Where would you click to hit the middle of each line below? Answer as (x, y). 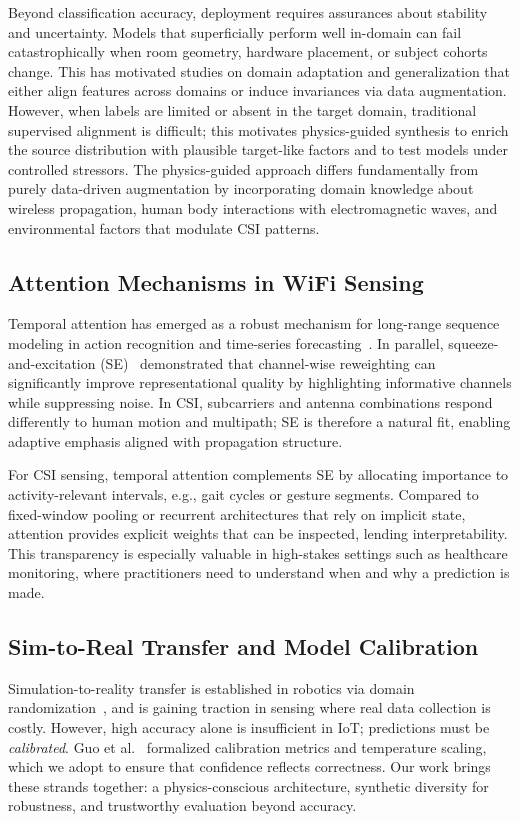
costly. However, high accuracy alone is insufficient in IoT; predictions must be (249, 727)
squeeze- (473, 342)
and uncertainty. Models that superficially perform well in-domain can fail (235, 31)
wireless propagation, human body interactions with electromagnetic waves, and (253, 207)
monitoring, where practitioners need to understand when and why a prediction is (259, 572)
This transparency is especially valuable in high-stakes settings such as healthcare (258, 552)
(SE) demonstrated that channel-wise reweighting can (268, 362)
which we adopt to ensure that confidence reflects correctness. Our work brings (249, 766)
